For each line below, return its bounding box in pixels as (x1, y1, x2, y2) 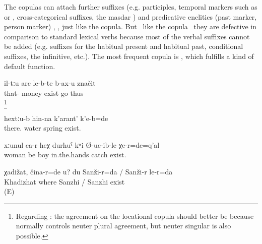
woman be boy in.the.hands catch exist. (4, 149, 126, 160)
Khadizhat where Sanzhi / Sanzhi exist (4, 176, 125, 187)
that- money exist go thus (4, 87, 84, 98)
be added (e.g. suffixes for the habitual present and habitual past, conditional (4, 41, 243, 51)
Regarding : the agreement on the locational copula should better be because (16, 210, 254, 221)
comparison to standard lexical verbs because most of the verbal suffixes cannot (4, 31, 250, 41)
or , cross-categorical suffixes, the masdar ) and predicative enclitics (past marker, (4, 11, 257, 22)
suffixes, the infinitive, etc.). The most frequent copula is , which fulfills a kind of (4, 50, 254, 61)
